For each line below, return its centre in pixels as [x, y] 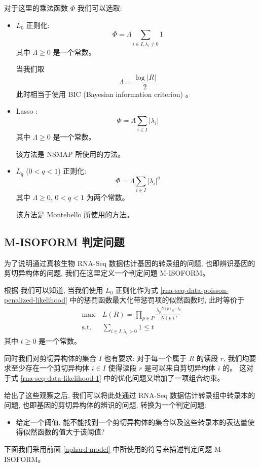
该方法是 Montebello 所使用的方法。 [75, 214]
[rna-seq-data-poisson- [194, 290]
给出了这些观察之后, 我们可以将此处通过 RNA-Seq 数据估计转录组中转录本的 [130, 395]
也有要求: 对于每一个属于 [145, 358]
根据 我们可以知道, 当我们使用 [54, 290]
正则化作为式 [137, 290]
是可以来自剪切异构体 [180, 368]
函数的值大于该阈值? [71, 432]
